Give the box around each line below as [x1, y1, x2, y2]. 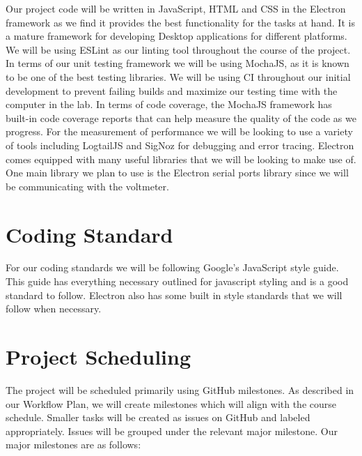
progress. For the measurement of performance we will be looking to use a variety [6, 124, 353, 139]
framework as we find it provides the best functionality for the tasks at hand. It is [6, 15, 355, 29]
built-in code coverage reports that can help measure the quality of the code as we [6, 110, 356, 125]
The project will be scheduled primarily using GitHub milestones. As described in [6, 382, 354, 397]
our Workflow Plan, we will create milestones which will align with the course [6, 396, 337, 411]
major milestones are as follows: [6, 437, 141, 452]
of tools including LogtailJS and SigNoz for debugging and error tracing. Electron [6, 137, 354, 152]
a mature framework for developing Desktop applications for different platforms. [6, 29, 347, 43]
